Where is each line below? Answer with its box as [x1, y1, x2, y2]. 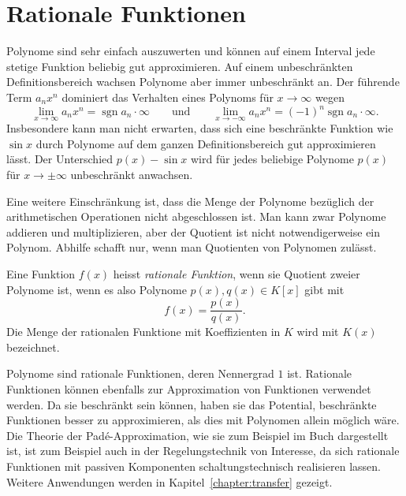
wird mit [296, 323, 339, 340]
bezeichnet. [6, 338, 60, 355]
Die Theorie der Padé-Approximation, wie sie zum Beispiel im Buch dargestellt [6, 427, 389, 443]
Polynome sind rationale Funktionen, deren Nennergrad [6, 365, 274, 382]
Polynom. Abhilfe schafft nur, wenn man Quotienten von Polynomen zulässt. [6, 239, 377, 255]
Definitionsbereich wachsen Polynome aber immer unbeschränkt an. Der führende [6, 73, 400, 90]
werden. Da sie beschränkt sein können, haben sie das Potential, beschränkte [6, 396, 377, 412]
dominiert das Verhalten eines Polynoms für [61, 88, 274, 105]
